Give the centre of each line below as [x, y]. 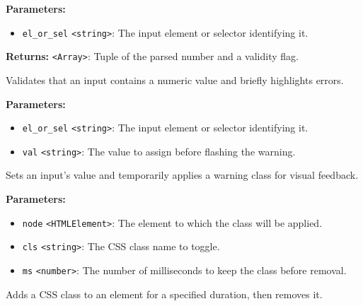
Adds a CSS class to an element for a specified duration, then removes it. [164, 294]
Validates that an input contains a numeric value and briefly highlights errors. [175, 80]
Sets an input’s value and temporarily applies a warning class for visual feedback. [182, 175]
